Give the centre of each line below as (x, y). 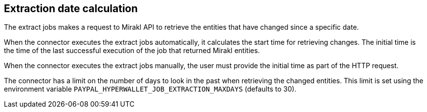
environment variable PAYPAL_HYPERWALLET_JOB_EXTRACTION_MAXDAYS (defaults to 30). (150, 89)
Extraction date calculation (71, 9)
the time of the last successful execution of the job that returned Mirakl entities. (132, 51)
